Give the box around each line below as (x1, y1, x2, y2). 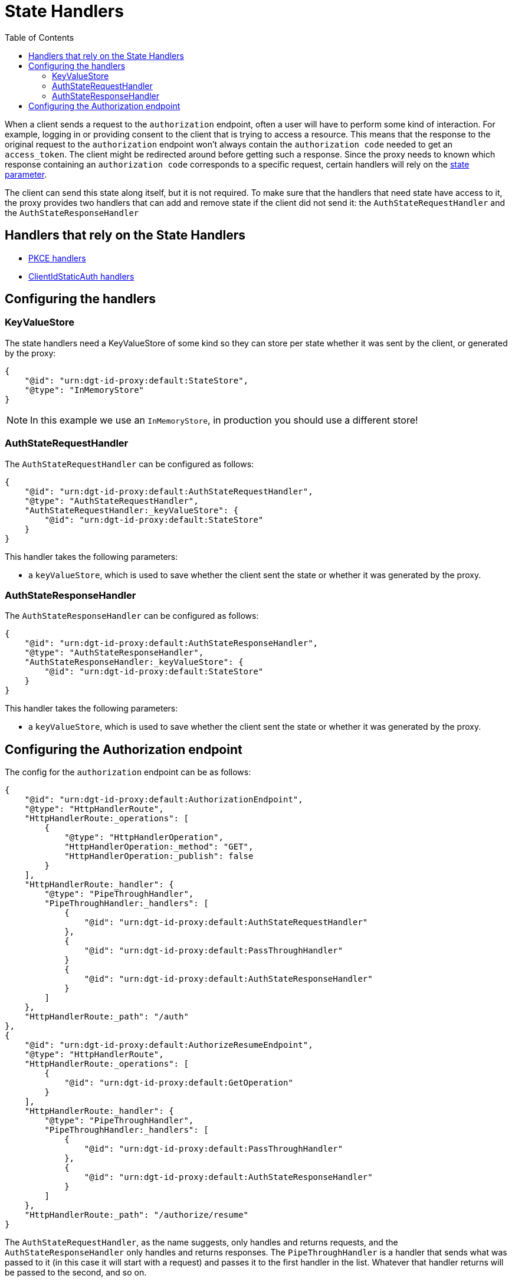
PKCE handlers (28, 253, 86, 263)
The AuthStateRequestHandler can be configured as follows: (5, 458, 254, 469)
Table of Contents (5, 32, 74, 42)
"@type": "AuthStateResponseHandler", (24, 648, 204, 658)
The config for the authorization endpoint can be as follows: (5, 767, 251, 778)
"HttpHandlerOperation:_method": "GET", (64, 842, 254, 852)
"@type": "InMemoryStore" (24, 385, 145, 395)
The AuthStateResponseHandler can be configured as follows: (5, 611, 259, 621)
